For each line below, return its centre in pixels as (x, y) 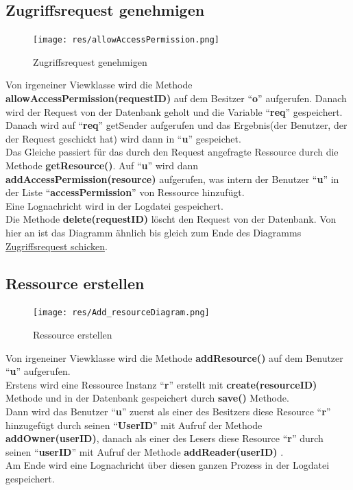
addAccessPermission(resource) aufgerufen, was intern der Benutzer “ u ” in (172, 179)
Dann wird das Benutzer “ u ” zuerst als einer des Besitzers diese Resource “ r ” (168, 411)
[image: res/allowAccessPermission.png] (126, 40)
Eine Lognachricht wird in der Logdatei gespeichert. (114, 205)
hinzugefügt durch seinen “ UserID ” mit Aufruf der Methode (134, 425)
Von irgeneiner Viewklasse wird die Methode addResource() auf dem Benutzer (174, 357)
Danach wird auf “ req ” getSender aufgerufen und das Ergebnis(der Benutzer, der (176, 125)
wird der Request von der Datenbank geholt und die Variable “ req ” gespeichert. (174, 111)
